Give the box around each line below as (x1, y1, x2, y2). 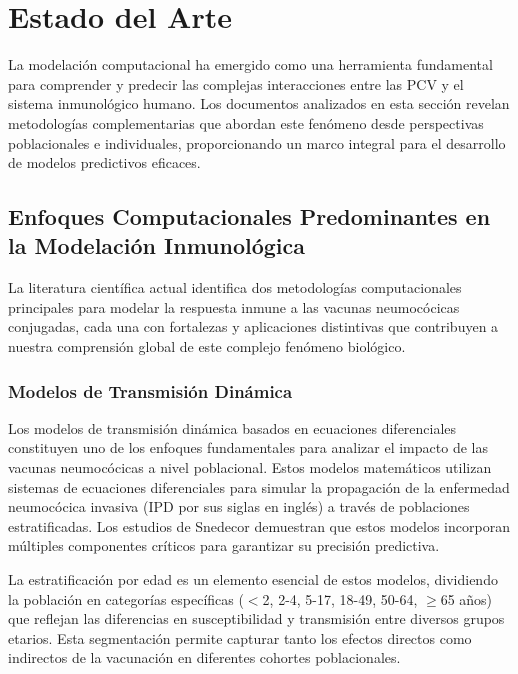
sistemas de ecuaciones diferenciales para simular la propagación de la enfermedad (8, 476, 510, 497)
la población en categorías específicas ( (8, 588, 244, 609)
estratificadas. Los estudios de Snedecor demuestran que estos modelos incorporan (8, 515, 510, 536)
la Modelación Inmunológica (8, 230, 306, 261)
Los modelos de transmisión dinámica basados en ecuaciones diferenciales (8, 417, 457, 438)
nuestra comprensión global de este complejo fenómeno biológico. (8, 336, 406, 357)
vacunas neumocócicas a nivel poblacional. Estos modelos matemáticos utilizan (8, 457, 492, 478)
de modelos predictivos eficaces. (8, 152, 201, 173)
